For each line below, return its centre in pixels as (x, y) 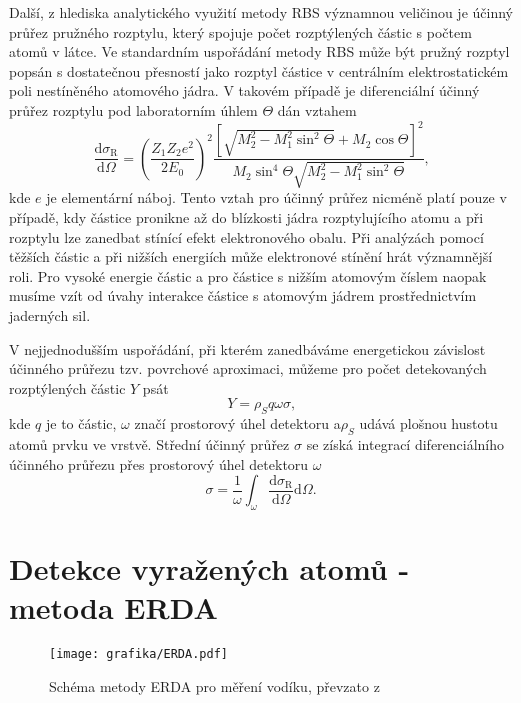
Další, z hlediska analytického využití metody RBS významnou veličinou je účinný (261, 12)
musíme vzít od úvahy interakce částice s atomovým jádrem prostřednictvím (243, 295)
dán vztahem (317, 109)
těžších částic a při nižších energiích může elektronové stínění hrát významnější (251, 256)
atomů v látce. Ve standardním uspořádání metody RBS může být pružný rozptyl (259, 51)
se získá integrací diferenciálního (405, 444)
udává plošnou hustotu (428, 423)
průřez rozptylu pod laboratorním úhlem (133, 109)
